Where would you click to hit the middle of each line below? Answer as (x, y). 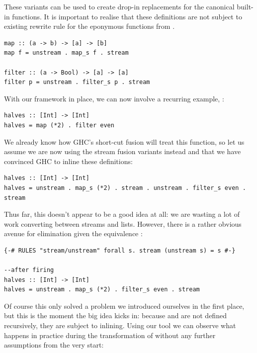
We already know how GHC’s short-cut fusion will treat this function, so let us (124, 141)
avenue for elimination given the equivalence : (73, 233)
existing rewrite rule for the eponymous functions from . (89, 26)
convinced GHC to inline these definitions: (68, 161)
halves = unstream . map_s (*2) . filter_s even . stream (102, 290)
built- (245, 6)
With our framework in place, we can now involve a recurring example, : (114, 98)
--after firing (29, 270)
